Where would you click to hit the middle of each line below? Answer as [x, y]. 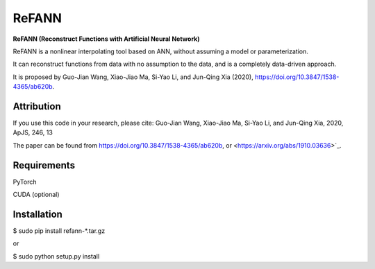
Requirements [44, 165]
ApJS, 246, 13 [33, 132]
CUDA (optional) [36, 195]
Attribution [37, 106]
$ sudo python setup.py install [56, 256]
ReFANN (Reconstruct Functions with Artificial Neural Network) [106, 39]
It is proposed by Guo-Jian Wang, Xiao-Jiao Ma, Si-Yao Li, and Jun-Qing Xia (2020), [133, 77]
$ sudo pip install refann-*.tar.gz [59, 231]
